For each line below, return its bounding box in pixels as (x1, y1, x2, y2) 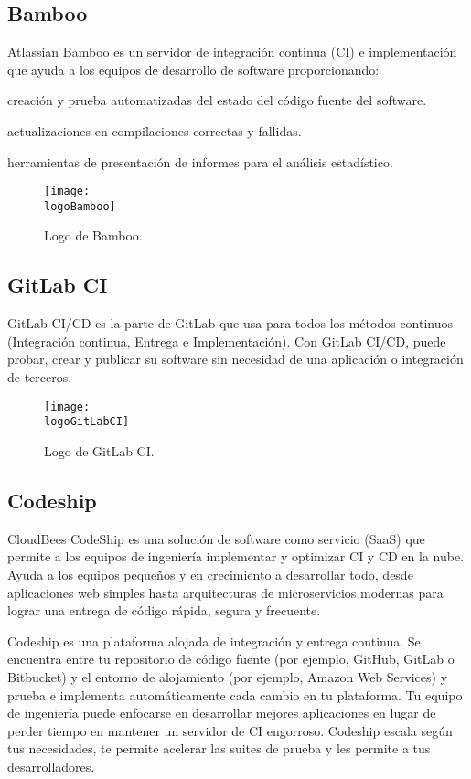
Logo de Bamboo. (44, 226, 143, 245)
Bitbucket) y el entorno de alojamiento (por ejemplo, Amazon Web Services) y (7, 667, 448, 686)
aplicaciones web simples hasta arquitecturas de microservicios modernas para (7, 582, 444, 602)
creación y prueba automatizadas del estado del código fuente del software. (7, 91, 427, 110)
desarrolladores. (7, 756, 95, 775)
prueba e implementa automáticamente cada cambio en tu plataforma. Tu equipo (7, 685, 463, 704)
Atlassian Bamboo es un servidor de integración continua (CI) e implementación (7, 42, 457, 61)
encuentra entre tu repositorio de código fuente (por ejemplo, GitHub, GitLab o (7, 649, 455, 668)
